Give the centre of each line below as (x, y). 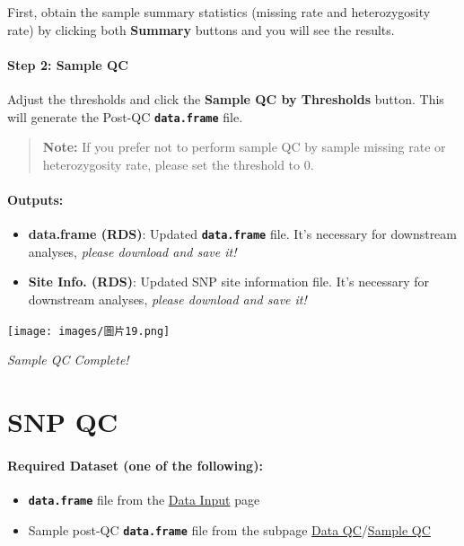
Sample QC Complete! (68, 360)
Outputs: (35, 200)
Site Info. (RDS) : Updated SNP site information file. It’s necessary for (228, 282)
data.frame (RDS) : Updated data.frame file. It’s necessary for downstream (242, 234)
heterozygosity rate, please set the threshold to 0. (178, 164)
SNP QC (63, 422)
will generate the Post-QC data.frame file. (125, 116)
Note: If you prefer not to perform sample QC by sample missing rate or (244, 147)
